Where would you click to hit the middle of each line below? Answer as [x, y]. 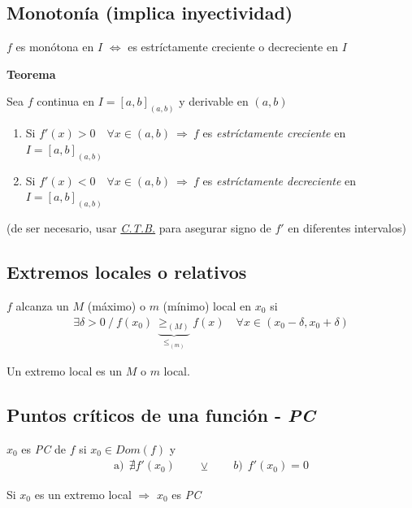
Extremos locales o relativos [127, 272]
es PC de [43, 448]
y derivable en [214, 101]
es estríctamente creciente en [274, 133]
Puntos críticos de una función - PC [161, 415]
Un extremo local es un [65, 371]
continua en [65, 101]
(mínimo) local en [207, 305]
